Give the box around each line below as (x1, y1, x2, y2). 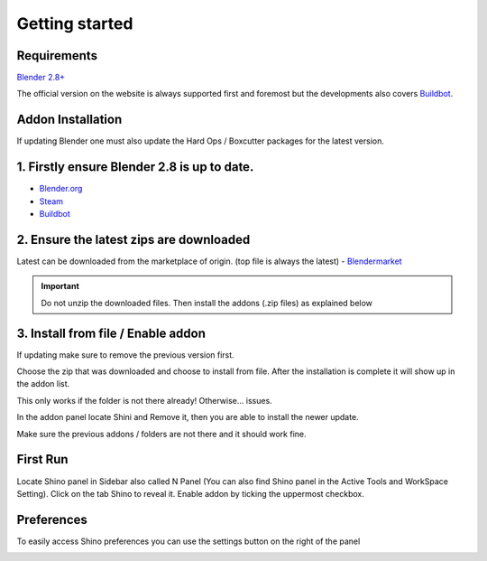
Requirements (16, 48, 98, 63)
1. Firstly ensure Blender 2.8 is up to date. (16, 159, 254, 175)
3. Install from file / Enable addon (16, 325, 207, 341)
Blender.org (39, 183, 83, 194)
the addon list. (16, 379, 70, 389)
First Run (16, 452, 69, 467)
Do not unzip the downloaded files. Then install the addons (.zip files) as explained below (41, 297, 373, 308)
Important (41, 281, 80, 292)
